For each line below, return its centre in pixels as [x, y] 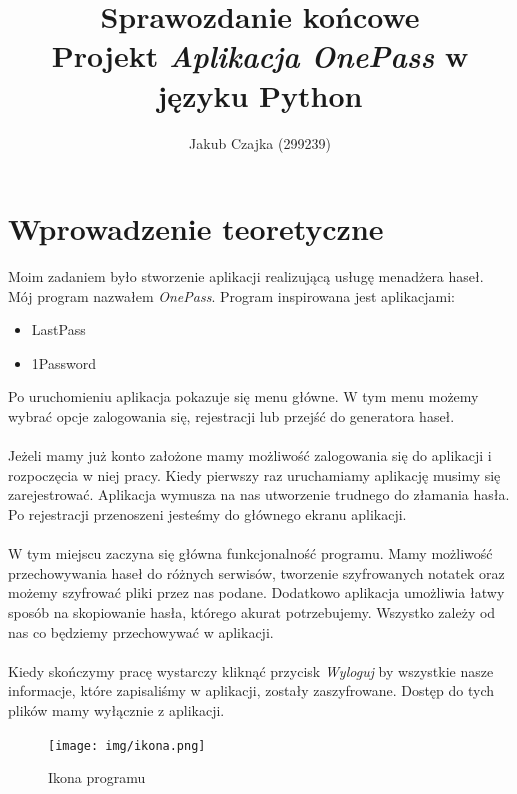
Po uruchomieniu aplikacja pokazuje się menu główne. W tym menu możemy [243, 396]
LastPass [58, 329]
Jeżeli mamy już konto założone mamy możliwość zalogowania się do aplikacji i [250, 455]
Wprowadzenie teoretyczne [196, 228]
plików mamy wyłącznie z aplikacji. [116, 709]
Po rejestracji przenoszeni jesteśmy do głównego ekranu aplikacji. [207, 513]
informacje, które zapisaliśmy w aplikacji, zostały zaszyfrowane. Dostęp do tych [251, 690]
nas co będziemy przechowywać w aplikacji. [141, 631]
